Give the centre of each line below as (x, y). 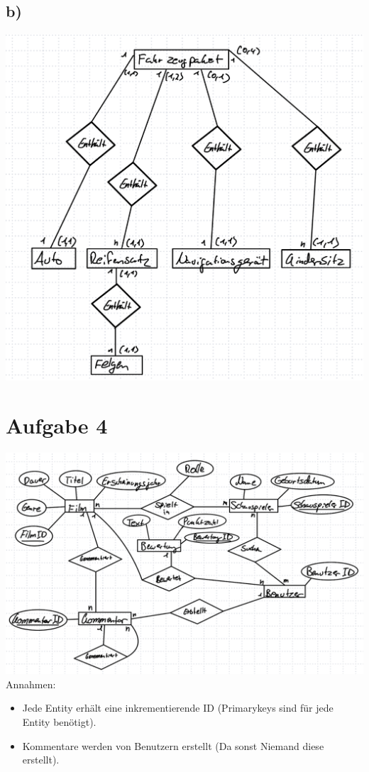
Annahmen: (31, 684)
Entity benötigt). (59, 721)
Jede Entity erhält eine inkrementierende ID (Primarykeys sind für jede (178, 708)
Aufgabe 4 (57, 425)
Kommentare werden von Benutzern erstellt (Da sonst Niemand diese (173, 745)
